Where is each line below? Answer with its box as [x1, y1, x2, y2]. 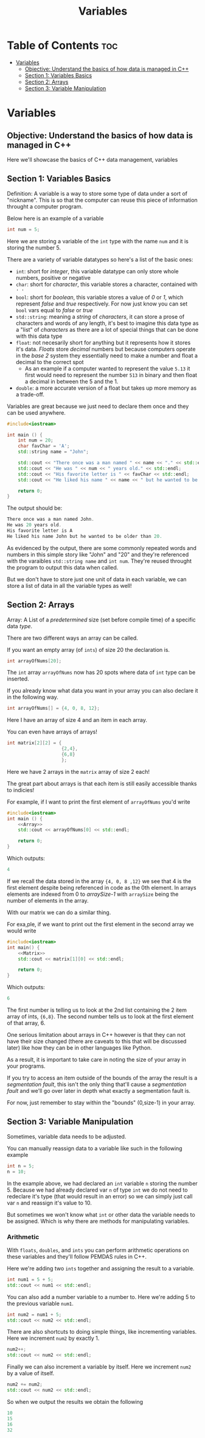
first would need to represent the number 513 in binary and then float [24, 371, 197, 379]
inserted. [7, 675, 29, 682]
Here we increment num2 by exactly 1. [7, 1334, 100, 1342]
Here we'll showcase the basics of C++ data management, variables [7, 156, 178, 163]
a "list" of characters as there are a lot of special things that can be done [15, 326, 199, 333]
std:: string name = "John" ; [18, 449, 89, 455]
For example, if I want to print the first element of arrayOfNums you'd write [7, 798, 190, 806]
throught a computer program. [7, 202, 83, 210]
